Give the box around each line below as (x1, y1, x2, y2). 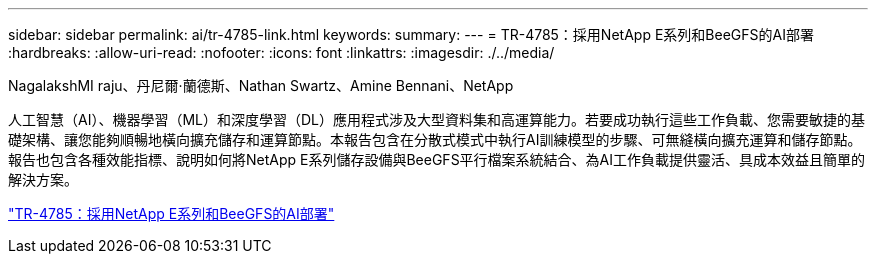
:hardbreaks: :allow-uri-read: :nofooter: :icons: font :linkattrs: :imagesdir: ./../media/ (8, 44, 555, 61)
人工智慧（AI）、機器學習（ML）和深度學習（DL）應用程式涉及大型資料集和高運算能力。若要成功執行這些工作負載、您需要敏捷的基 (8, 111, 865, 128)
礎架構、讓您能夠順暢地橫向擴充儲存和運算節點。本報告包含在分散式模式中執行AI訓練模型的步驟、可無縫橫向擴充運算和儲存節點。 (8, 131, 862, 148)
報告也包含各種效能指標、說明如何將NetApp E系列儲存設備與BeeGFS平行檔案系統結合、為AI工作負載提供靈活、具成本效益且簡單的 (8, 151, 866, 168)
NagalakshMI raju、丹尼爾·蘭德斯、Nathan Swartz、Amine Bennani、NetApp (8, 77, 514, 94)
